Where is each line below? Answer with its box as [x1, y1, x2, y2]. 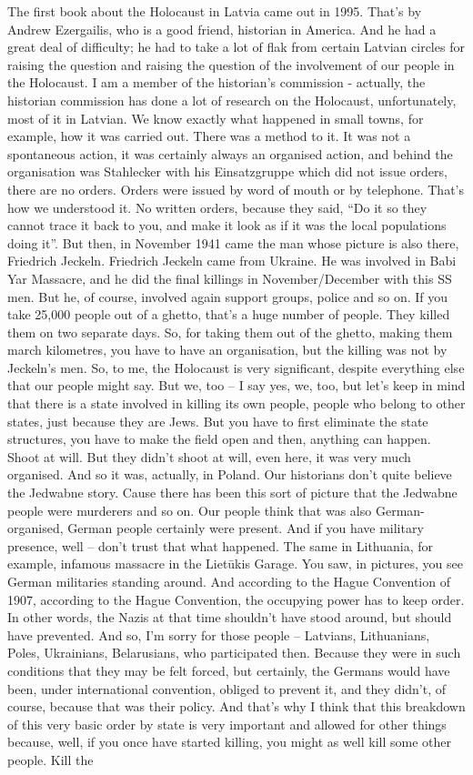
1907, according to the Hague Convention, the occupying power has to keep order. [7, 589, 465, 609]
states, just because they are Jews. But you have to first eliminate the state [7, 411, 428, 430]
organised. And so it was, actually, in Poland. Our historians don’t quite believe [7, 465, 452, 484]
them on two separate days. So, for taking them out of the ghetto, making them [7, 322, 453, 341]
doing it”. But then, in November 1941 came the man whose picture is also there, [7, 233, 459, 252]
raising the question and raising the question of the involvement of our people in [7, 55, 455, 74]
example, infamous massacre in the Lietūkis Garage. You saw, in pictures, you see [7, 554, 464, 573]
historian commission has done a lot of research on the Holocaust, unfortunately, [7, 90, 457, 109]
